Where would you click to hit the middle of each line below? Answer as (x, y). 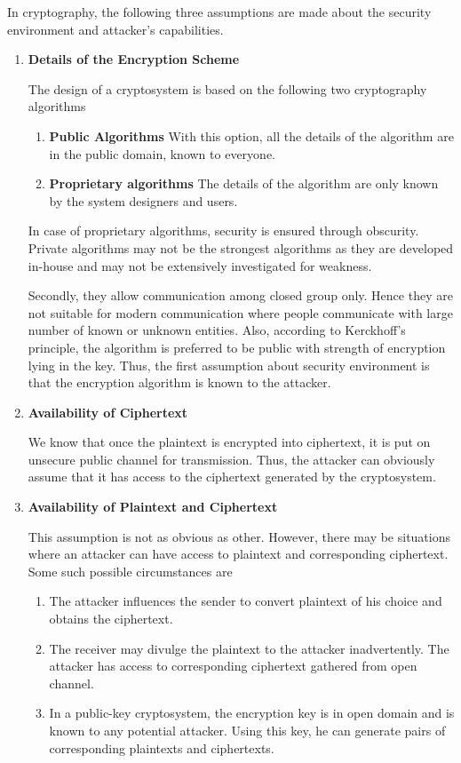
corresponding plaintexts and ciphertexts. (162, 747)
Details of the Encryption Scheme (134, 59)
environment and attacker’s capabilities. (115, 29)
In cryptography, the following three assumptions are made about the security (219, 12)
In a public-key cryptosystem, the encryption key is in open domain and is (252, 713)
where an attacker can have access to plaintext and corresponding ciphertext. (238, 554)
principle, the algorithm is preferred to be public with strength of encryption (237, 347)
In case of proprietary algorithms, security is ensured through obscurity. (223, 230)
